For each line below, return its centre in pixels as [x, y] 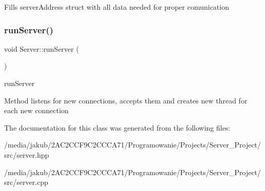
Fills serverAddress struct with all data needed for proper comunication [117, 7]
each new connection [36, 110]
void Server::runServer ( [42, 48]
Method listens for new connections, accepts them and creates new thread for [126, 100]
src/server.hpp [27, 154]
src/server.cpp [26, 182]
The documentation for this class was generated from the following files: [117, 127]
